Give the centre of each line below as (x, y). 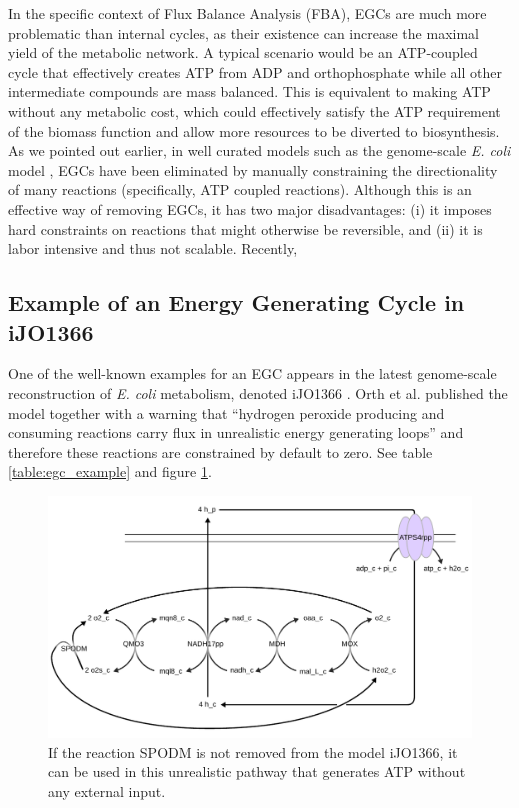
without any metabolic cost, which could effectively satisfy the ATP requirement (254, 110)
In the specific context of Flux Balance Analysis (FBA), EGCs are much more (247, 13)
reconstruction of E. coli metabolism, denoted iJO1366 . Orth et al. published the (258, 392)
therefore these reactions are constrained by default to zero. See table (220, 451)
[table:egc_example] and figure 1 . (110, 471)
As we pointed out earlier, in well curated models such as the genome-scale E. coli (259, 150)
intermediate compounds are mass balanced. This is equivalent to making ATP (249, 91)
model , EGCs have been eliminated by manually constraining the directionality (253, 169)
